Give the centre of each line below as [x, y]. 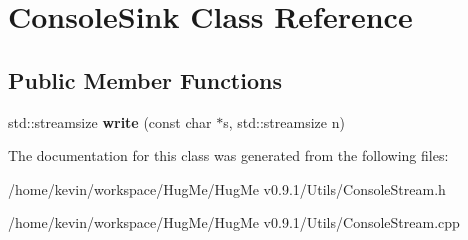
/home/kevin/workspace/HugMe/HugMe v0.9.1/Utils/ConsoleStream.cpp [234, 222]
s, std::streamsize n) [284, 121]
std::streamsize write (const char [110, 121]
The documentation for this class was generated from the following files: [228, 155]
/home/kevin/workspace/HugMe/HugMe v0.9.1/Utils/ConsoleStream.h [227, 188]
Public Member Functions [145, 79]
